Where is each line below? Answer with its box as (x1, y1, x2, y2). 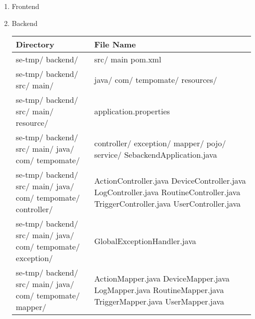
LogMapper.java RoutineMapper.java (94, 284, 224, 296)
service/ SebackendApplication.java (94, 148, 217, 160)
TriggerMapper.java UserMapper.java (94, 295, 225, 307)
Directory (15, 38, 54, 50)
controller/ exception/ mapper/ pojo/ (94, 137, 226, 149)
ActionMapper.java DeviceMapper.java (94, 272, 230, 284)
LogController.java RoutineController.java (94, 186, 241, 198)
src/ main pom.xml (94, 53, 161, 65)
